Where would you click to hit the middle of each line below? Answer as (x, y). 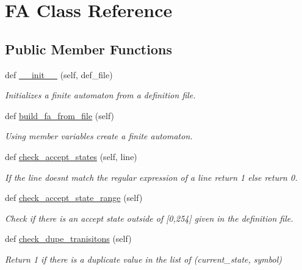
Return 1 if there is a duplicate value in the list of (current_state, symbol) (143, 259)
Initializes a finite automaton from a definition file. (100, 95)
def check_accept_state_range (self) (74, 198)
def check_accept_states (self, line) (71, 156)
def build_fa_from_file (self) (60, 115)
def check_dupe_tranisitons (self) (68, 239)
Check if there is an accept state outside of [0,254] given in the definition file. (149, 218)
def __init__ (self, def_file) (59, 74)
